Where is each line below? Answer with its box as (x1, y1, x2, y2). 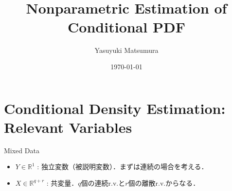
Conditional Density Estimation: (4, 98, 226, 118)
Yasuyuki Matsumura (94, 45, 159, 55)
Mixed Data (4, 145, 39, 155)
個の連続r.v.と (81, 177, 125, 188)
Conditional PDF (68, 17, 185, 37)
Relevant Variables (4, 117, 132, 137)
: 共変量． (46, 177, 78, 188)
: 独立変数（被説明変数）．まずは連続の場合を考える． (37, 161, 208, 172)
